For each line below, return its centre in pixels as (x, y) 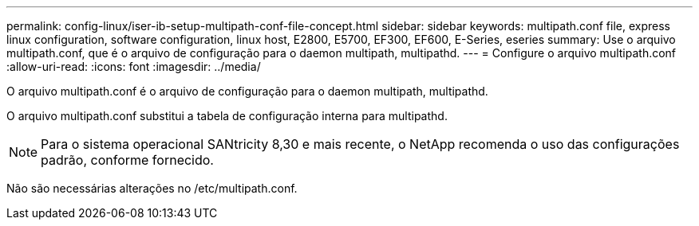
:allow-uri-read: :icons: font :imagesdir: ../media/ (134, 66)
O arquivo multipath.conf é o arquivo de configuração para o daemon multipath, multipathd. (247, 91)
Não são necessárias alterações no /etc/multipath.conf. (152, 188)
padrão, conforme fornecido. (127, 160)
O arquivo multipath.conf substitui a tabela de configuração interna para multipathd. (227, 116)
